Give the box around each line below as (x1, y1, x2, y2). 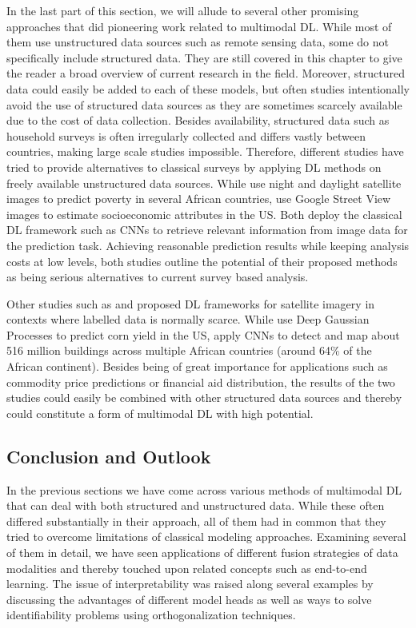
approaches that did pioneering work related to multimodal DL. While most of (6, 18, 392, 34)
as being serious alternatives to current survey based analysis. (6, 268, 309, 285)
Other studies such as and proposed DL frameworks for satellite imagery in (6, 295, 375, 312)
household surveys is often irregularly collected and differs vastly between (6, 127, 366, 144)
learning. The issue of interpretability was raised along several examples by (6, 575, 374, 592)
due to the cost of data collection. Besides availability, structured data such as (6, 112, 390, 129)
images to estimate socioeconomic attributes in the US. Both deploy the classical (6, 205, 402, 222)
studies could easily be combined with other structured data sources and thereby (6, 389, 402, 406)
